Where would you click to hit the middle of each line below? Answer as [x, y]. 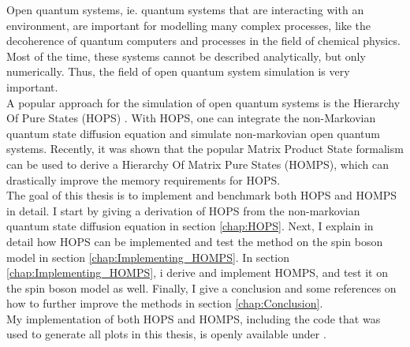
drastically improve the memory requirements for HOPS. [143, 179]
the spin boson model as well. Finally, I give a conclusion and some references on [201, 287]
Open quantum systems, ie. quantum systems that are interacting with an [185, 9]
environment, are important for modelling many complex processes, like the [189, 25]
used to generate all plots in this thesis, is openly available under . [166, 334]
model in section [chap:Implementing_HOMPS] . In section [148, 257]
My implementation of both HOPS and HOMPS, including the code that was [194, 318]
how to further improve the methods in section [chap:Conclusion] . [165, 303]
